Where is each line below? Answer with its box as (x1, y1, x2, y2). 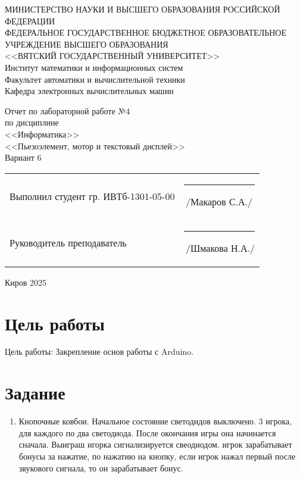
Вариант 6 (5, 151, 42, 164)
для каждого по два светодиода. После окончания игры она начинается (18, 426, 276, 439)
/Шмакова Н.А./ (186, 240, 255, 255)
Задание (5, 380, 65, 405)
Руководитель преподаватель (10, 236, 127, 250)
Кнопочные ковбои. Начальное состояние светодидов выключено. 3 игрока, (18, 415, 292, 427)
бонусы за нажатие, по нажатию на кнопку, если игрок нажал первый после (18, 449, 296, 462)
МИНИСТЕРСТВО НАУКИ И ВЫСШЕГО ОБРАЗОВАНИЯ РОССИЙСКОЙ (5, 3, 280, 15)
